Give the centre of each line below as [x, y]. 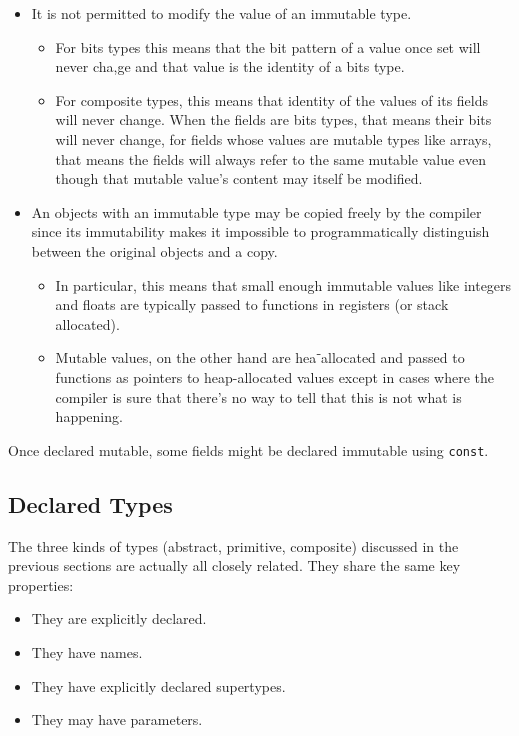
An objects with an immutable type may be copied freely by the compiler [256, 211]
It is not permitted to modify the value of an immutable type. [221, 13]
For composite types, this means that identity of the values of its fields [272, 99]
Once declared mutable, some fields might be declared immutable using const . [248, 449]
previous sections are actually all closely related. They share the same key [234, 565]
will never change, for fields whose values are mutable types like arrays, [273, 138]
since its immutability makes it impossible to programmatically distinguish [260, 231]
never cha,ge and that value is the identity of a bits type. [230, 66]
